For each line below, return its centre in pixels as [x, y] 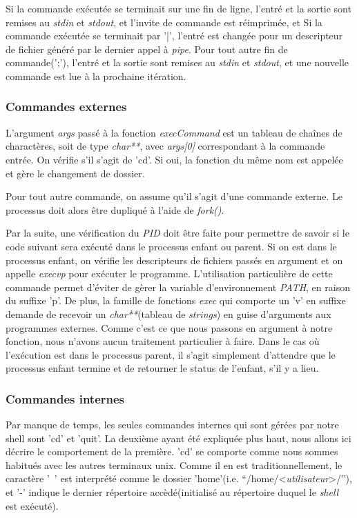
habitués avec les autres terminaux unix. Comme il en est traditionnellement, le [174, 465]
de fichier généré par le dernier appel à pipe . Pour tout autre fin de [147, 49]
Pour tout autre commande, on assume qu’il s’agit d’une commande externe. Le [174, 196]
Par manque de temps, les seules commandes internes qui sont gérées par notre [172, 425]
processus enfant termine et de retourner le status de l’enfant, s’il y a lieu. [162, 368]
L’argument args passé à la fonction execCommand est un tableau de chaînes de [174, 132]
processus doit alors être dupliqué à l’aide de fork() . [115, 209]
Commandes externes [66, 107]
